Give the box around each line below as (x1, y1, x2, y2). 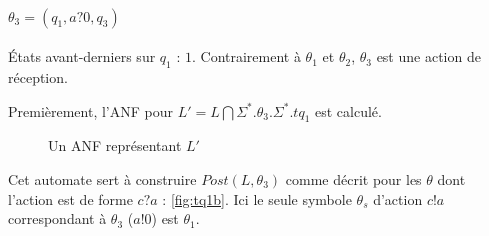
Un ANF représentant (48, 135, 182, 156)
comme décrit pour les (285, 168, 422, 189)
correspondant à (8, 208, 107, 229)
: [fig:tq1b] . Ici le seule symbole (162, 188, 352, 209)
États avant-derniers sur (8, 46, 156, 67)
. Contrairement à (191, 46, 301, 67)
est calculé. (314, 100, 382, 121)
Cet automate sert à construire (8, 168, 197, 189)
